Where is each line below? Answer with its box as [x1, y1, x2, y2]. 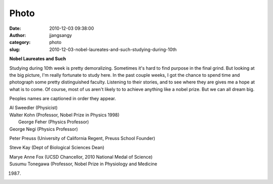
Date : [9, 25, 21, 31]
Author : [9, 32, 26, 38]
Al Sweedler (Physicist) [9, 105, 58, 111]
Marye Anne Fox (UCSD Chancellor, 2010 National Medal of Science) [9, 154, 153, 160]
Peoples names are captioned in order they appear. [9, 96, 116, 102]
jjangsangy [49, 32, 72, 38]
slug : [9, 46, 20, 53]
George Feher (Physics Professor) [18, 119, 89, 125]
